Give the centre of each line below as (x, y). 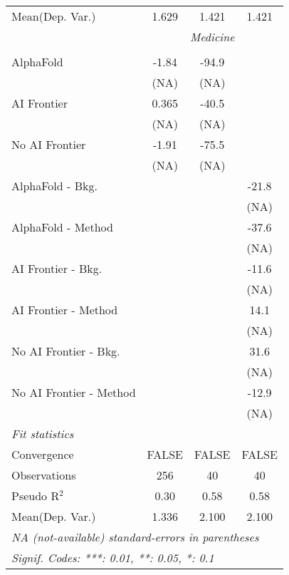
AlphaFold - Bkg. (54, 186)
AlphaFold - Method (62, 227)
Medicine (212, 37)
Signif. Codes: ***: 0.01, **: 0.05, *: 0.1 (113, 558)
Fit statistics (43, 434)
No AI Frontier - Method (74, 392)
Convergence (43, 454)
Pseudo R (36, 496)
